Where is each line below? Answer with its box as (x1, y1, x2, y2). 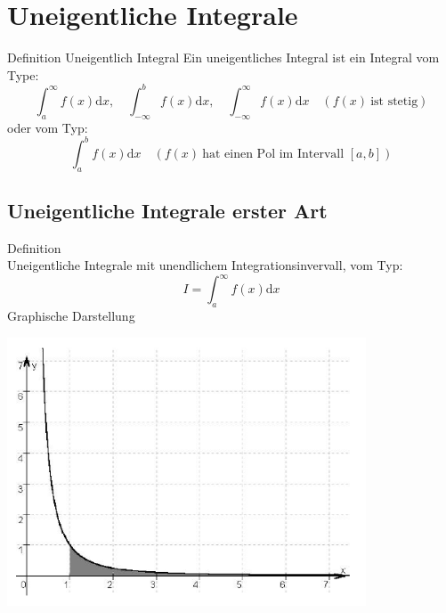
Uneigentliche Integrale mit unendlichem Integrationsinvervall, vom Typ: (7, 256, 403, 274)
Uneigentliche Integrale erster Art (7, 196, 328, 224)
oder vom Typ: (7, 118, 88, 136)
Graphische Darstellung (7, 306, 135, 325)
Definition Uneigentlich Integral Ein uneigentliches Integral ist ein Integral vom (7, 48, 440, 67)
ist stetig (370, 94, 418, 108)
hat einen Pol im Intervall (202, 147, 345, 160)
